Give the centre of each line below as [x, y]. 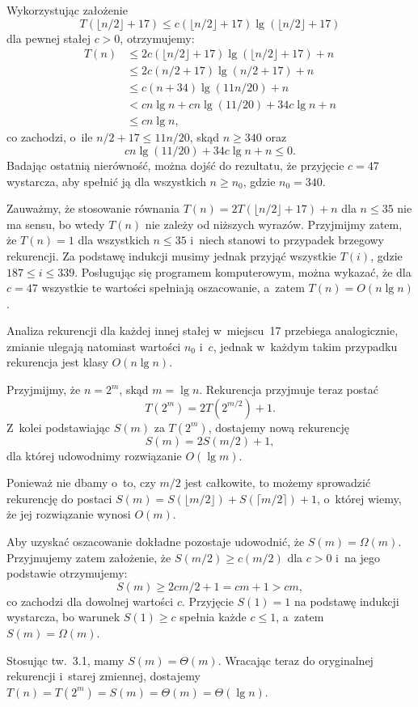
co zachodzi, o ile [50, 137]
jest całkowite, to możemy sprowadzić [278, 483]
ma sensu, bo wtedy [56, 224]
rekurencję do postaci [59, 498]
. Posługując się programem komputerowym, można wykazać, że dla [243, 271]
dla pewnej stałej [49, 38]
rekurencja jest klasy [57, 362]
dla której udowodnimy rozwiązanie [94, 455]
